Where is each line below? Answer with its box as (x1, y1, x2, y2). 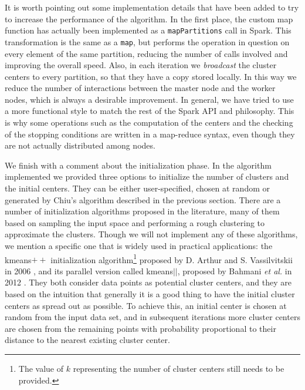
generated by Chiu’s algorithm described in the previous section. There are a (5, 193, 281, 206)
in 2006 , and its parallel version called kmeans (5, 264, 173, 277)
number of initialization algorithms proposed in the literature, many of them (5, 205, 280, 217)
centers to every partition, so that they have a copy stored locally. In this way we (5, 70, 297, 82)
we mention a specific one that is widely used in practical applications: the (5, 240, 273, 251)
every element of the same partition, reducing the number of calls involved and (5, 47, 288, 59)
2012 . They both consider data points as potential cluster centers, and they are (5, 276, 292, 288)
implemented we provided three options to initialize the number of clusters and (5, 170, 289, 183)
